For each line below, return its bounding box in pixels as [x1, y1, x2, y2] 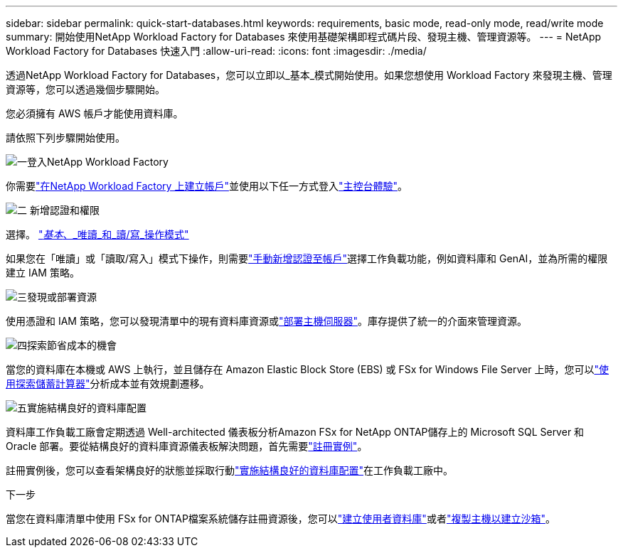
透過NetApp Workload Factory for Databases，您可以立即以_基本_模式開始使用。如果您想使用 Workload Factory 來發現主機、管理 [6, 69, 612, 81]
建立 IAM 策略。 [6, 267, 80, 279]
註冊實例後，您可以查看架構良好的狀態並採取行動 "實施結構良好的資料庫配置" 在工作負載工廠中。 [6, 464, 454, 476]
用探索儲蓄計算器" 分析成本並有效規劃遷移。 [6, 377, 210, 390]
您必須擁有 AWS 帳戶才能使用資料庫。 [6, 107, 183, 119]
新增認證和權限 [29, 204, 100, 216]
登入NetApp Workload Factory [27, 156, 169, 168]
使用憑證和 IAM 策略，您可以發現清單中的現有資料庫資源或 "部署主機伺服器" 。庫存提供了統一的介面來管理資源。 [6, 315, 527, 327]
